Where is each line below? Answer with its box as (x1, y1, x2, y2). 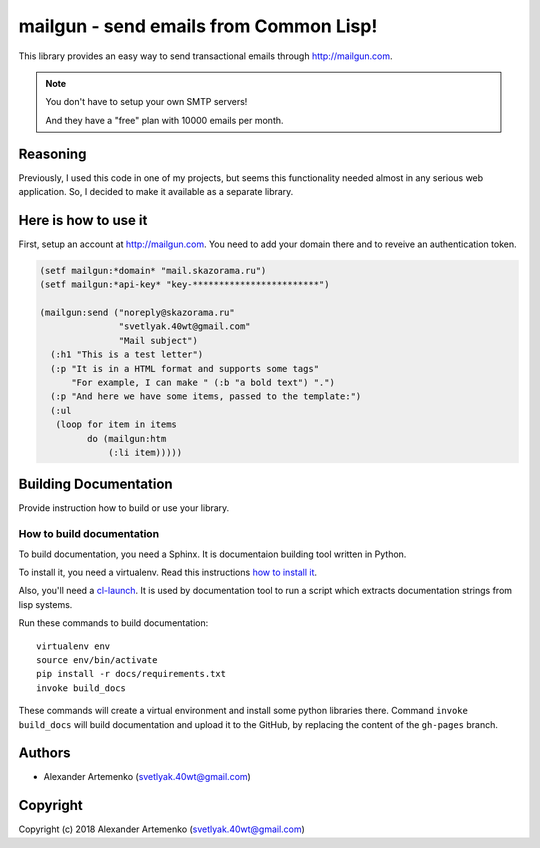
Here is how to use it (18, 211, 148, 229)
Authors (18, 745, 71, 762)
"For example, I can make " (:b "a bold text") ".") (71, 377, 335, 389)
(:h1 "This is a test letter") (50, 349, 204, 360)
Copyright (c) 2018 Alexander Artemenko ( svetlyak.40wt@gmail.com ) (18, 823, 305, 835)
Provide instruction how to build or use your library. (18, 502, 230, 514)
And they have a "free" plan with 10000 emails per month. (45, 114, 284, 126)
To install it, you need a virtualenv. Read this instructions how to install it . (18, 566, 318, 579)
